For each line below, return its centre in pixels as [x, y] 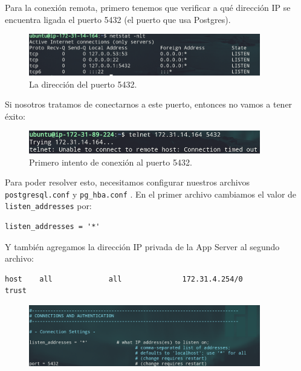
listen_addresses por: [48, 206]
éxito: [15, 116]
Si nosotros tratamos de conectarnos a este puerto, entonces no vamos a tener [149, 104]
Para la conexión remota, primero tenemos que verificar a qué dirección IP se [148, 7]
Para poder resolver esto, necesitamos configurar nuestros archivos [128, 182]
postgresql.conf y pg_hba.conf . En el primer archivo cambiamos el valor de [151, 194]
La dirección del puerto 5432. [83, 84]
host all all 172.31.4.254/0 [124, 279]
